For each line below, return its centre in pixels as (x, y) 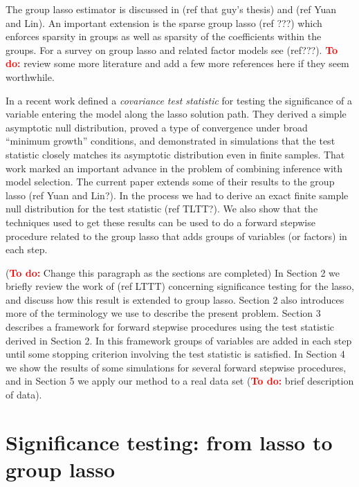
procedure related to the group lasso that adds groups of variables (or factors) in (176, 236)
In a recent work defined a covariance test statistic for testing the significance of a (179, 100)
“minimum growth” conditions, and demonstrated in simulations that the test (171, 141)
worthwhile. (30, 76)
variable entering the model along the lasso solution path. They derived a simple (176, 114)
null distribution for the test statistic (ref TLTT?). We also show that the (162, 209)
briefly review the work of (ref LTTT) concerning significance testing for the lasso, (180, 286)
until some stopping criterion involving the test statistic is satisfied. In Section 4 (175, 354)
